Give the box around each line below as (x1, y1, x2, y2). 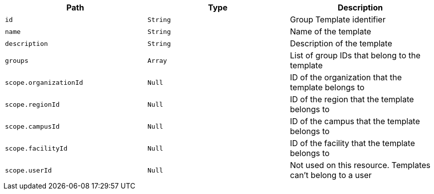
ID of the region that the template (289, 94, 414, 104)
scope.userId (5, 166, 52, 174)
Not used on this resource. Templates (289, 160, 431, 170)
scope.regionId (5, 100, 60, 108)
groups (5, 56, 28, 64)
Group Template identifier (289, 14, 386, 24)
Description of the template (289, 38, 392, 48)
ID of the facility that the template (289, 138, 415, 148)
